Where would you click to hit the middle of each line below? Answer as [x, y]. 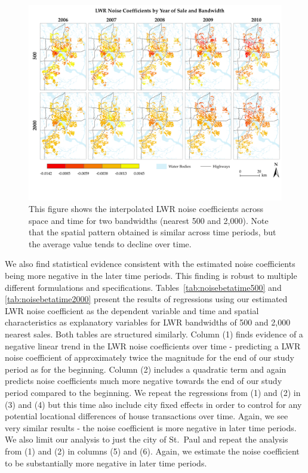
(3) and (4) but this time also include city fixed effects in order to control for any [153, 404]
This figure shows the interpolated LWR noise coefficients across [146, 209]
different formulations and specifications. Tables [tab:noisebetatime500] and [143, 287]
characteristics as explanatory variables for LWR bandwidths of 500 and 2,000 [148, 322]
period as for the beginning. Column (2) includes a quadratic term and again [146, 369]
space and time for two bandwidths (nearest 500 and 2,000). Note [149, 220]
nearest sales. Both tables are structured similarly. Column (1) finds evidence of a [154, 334]
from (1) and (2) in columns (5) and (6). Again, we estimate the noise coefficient [152, 451]
